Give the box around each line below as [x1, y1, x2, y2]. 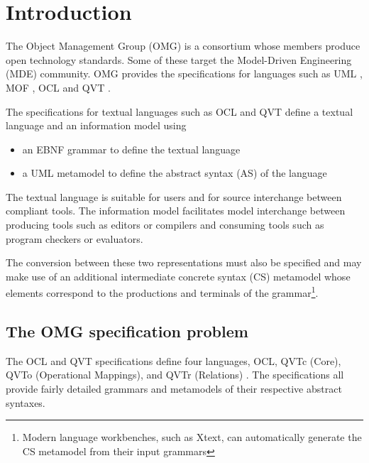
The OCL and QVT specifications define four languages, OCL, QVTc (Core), [6, 353, 341, 368]
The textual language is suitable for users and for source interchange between [6, 189, 342, 204]
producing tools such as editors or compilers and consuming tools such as [6, 217, 324, 232]
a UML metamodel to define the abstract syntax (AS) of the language [22, 165, 327, 180]
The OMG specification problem [6, 320, 248, 342]
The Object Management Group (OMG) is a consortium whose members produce [6, 38, 360, 53]
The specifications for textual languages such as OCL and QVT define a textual [6, 104, 353, 119]
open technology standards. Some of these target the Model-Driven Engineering [6, 52, 352, 67]
